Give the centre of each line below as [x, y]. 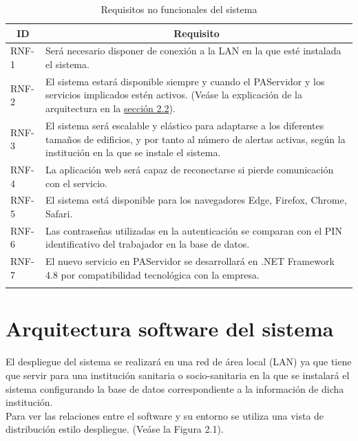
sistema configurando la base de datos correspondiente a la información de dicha [175, 388]
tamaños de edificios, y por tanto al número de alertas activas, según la [196, 139]
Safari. [59, 213]
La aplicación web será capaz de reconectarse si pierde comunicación [190, 169]
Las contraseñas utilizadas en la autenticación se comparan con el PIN [194, 230]
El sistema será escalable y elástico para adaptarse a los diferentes [185, 125]
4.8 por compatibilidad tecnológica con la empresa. [152, 274]
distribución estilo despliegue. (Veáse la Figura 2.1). [115, 429]
